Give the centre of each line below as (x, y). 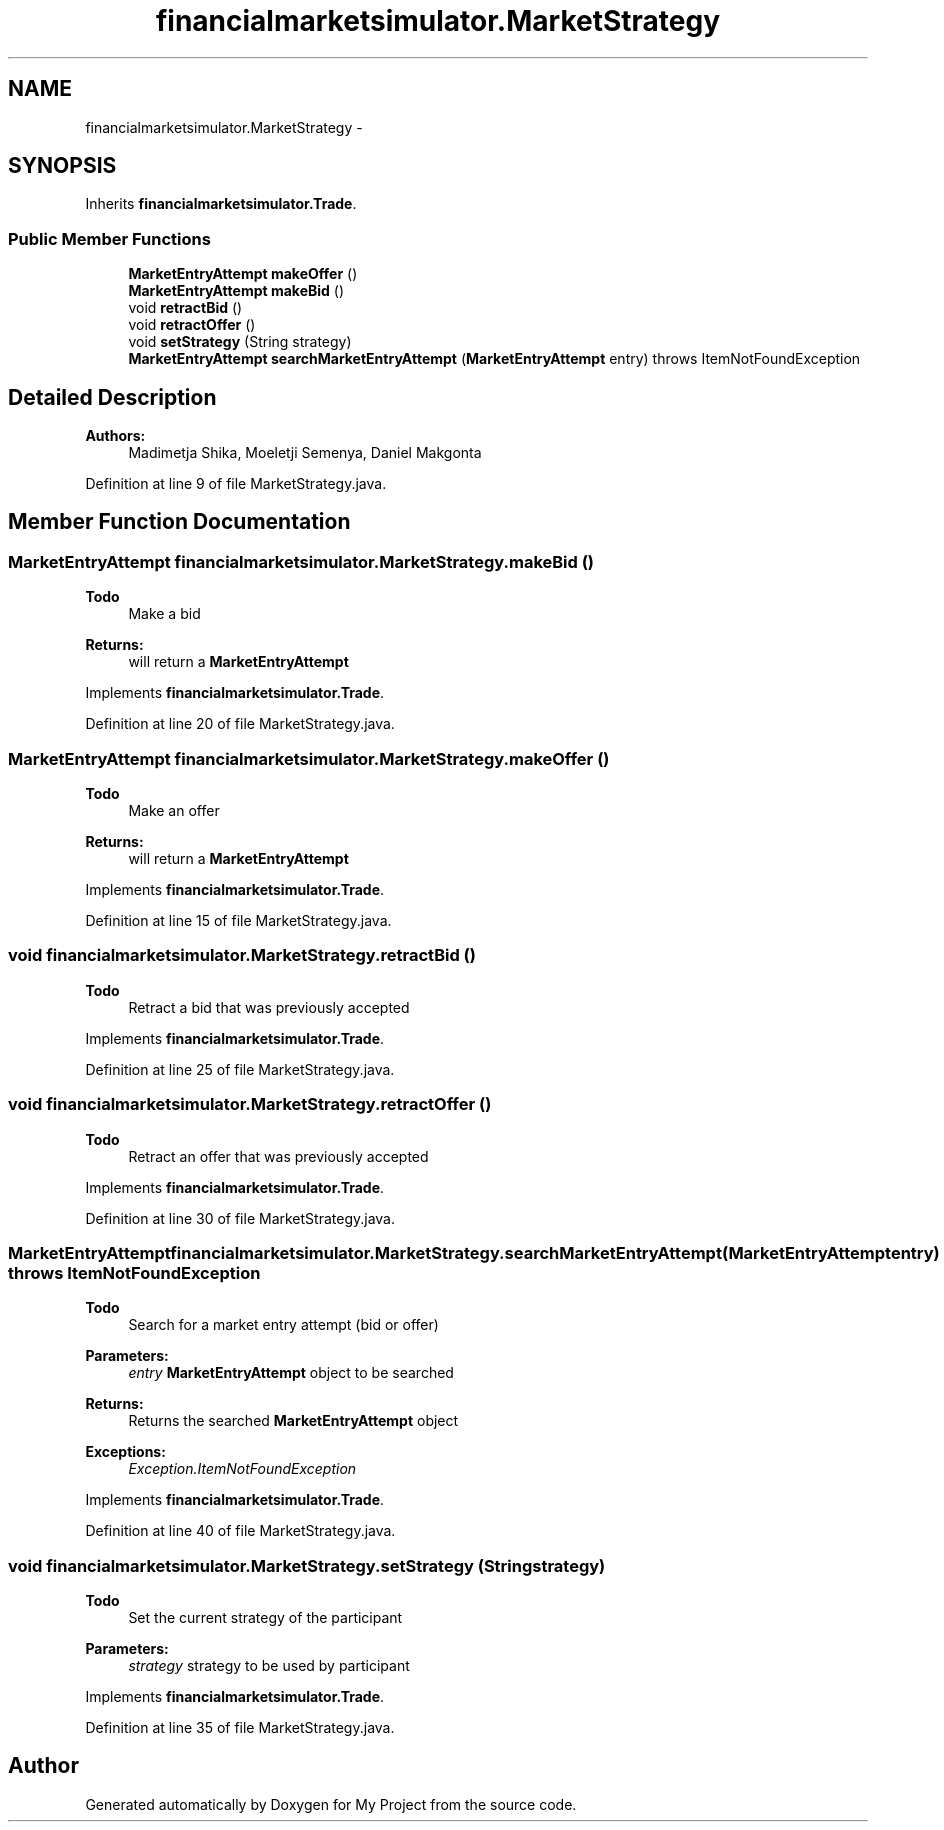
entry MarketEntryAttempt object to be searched (291, 1373)
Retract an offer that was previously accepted (278, 1156)
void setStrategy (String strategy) (240, 342)
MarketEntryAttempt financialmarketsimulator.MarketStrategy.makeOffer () (309, 758)
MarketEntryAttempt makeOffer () (243, 274)
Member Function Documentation (179, 522)
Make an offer (174, 810)
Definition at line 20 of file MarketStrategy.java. (240, 724)
